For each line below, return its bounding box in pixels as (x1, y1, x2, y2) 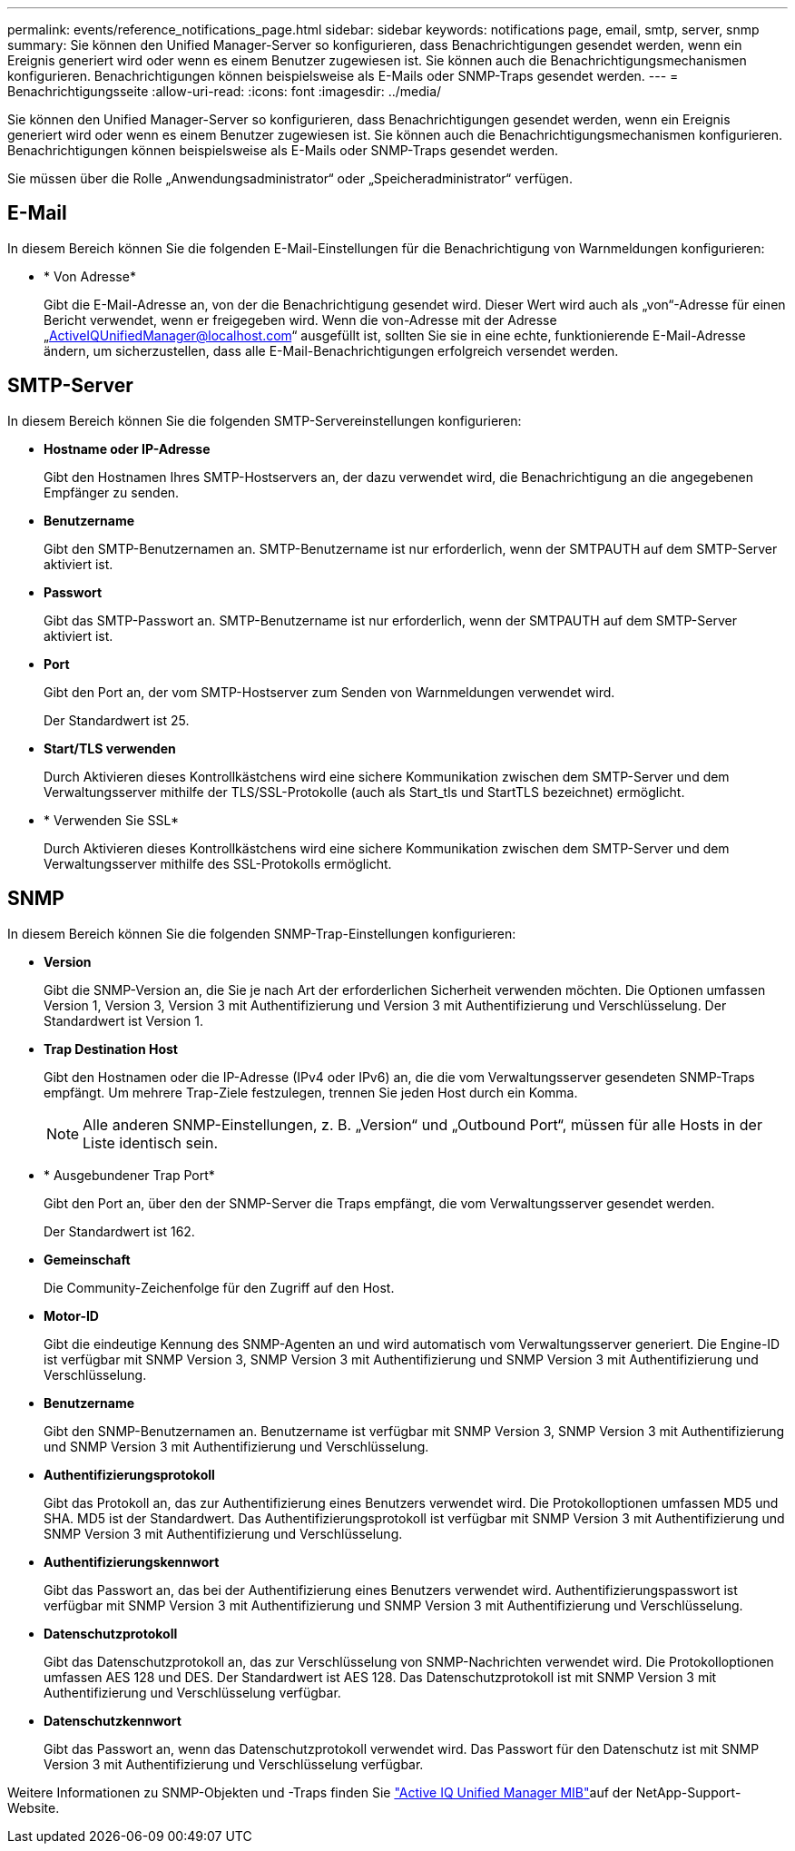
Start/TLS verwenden (44, 740, 176, 756)
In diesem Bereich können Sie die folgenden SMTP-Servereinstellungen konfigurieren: (7, 412, 522, 428)
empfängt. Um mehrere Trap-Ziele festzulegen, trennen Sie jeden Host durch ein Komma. (44, 1084, 578, 1100)
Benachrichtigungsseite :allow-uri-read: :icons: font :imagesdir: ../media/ (7, 84, 442, 99)
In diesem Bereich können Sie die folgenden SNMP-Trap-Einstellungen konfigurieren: (7, 925, 516, 941)
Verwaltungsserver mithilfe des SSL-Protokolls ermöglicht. (44, 855, 392, 871)
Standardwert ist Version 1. (44, 1012, 203, 1029)
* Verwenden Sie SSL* (44, 812, 179, 828)
